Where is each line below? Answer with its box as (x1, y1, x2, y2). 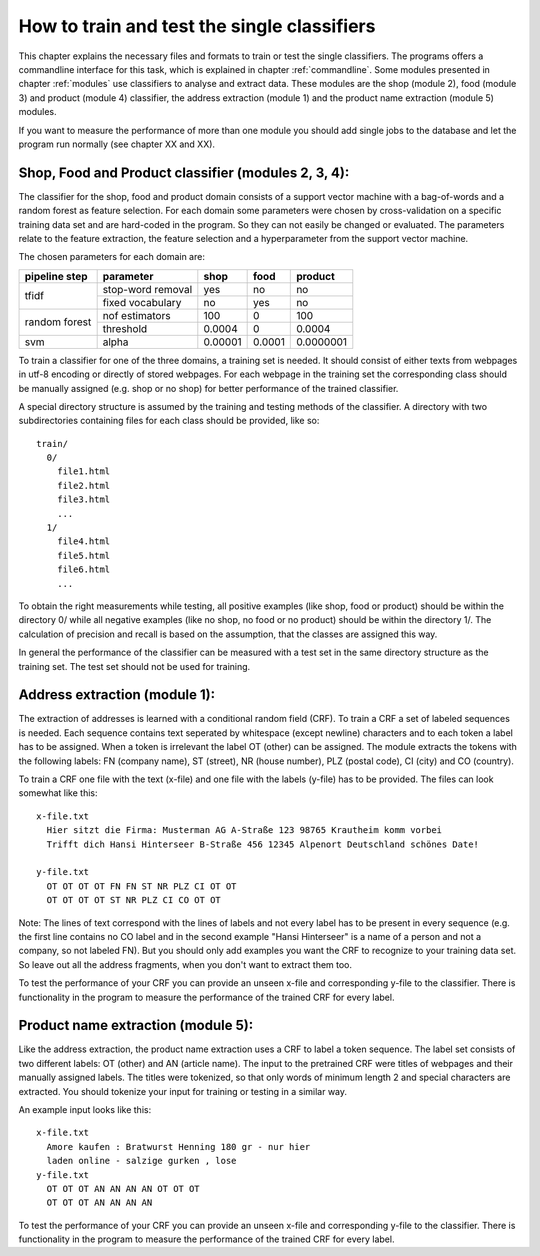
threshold (102, 321, 148, 335)
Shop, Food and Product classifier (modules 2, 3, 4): (18, 164, 350, 181)
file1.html (56, 466, 111, 477)
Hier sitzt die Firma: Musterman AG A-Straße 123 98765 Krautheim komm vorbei (46, 825, 443, 836)
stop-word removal (102, 282, 193, 296)
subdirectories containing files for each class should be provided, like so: (18, 415, 320, 427)
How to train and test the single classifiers (18, 15, 376, 37)
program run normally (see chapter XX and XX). (18, 138, 215, 150)
